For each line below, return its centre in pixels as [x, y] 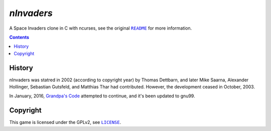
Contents [19, 37]
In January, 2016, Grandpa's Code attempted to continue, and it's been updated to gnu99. [102, 96]
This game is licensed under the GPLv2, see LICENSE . [65, 122]
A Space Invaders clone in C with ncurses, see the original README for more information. [101, 28]
